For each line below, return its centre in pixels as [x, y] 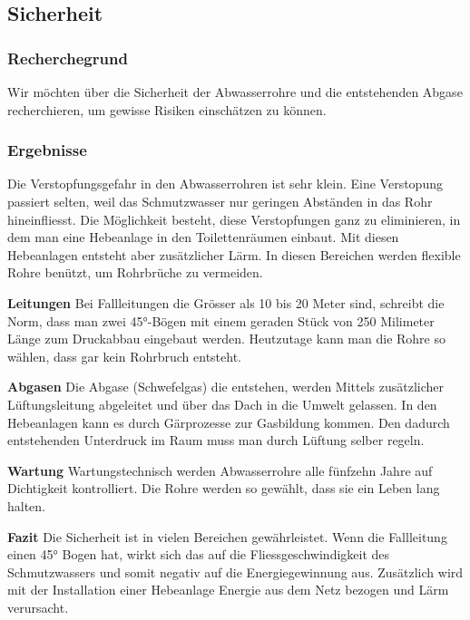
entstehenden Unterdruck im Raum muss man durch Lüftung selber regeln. [216, 440]
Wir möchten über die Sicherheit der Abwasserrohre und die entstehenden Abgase [235, 92]
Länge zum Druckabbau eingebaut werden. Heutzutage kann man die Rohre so [226, 339]
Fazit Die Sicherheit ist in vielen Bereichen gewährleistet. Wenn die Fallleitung [227, 536]
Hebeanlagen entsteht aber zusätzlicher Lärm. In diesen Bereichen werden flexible [234, 254]
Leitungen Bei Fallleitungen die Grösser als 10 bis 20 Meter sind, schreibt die [226, 302]
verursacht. [38, 607]
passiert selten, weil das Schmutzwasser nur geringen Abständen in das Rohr [220, 201]
